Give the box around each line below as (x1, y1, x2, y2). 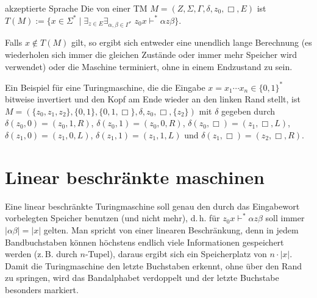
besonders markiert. (5, 283, 79, 296)
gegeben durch (221, 104, 275, 117)
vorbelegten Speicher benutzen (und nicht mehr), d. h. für (5, 211, 220, 224)
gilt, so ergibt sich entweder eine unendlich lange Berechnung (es (71, 36, 312, 49)
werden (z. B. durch (5, 247, 77, 260)
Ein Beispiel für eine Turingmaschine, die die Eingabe (5, 80, 205, 93)
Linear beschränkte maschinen (5, 164, 265, 189)
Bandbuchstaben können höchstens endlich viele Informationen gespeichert (5, 235, 284, 248)
